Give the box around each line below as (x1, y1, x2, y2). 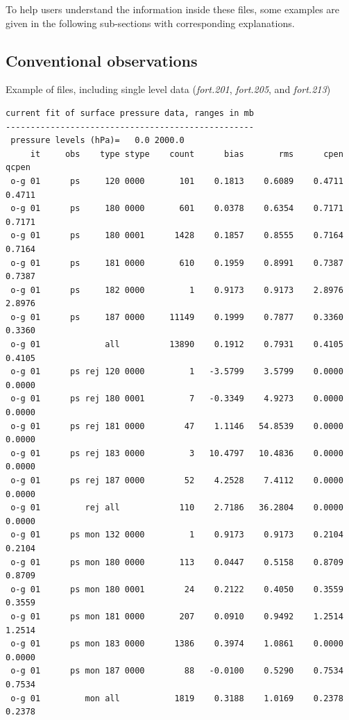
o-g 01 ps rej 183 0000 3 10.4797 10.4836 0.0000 (10, 448, 343, 458)
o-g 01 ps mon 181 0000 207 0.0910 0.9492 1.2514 (10, 611, 343, 621)
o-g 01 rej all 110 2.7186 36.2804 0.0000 (10, 503, 343, 513)
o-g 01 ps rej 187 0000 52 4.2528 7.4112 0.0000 (10, 476, 343, 486)
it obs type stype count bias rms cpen (30, 149, 343, 159)
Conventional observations (6, 49, 198, 71)
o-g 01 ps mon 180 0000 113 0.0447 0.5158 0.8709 (10, 557, 343, 567)
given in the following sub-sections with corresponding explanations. (6, 15, 295, 30)
